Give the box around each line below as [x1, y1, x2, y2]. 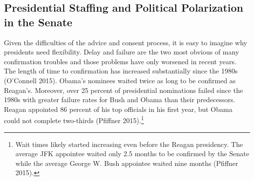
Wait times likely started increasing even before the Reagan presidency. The [15, 139, 243, 149]
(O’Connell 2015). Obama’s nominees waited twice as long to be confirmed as [4, 75, 236, 85]
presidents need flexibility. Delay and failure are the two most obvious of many [4, 47, 239, 57]
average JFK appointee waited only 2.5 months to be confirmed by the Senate [15, 148, 249, 159]
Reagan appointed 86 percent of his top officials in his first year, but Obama [4, 104, 233, 114]
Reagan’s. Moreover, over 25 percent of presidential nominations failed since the [4, 85, 243, 95]
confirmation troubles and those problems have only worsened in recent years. [4, 56, 236, 66]
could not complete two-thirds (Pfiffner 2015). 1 [4, 114, 144, 125]
